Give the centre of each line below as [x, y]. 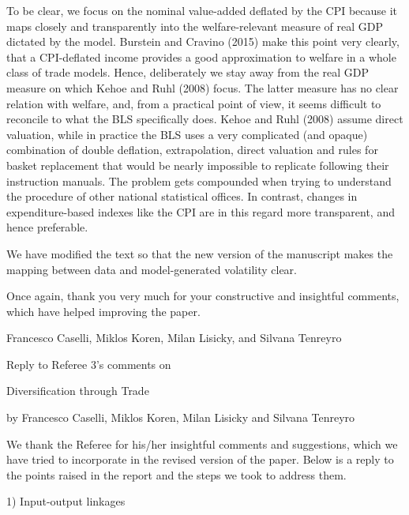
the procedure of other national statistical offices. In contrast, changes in [182, 196]
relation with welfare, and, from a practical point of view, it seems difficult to [194, 103]
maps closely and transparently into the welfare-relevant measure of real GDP [195, 26]
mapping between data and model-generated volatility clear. [152, 269]
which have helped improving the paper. [103, 311]
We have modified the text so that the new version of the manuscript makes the [200, 253]
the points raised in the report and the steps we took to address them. [176, 474]
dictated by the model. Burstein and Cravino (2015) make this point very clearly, [203, 41]
